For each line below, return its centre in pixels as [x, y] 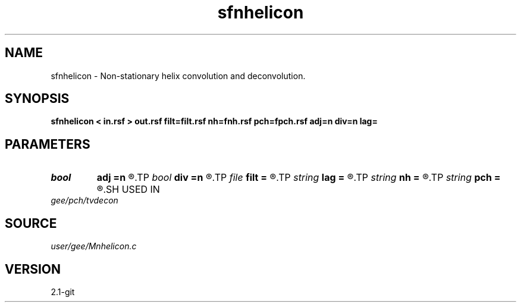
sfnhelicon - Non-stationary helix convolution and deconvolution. [178, 76]
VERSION [33, 269]
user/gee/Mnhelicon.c [94, 246]
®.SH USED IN [128, 189]
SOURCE [31, 223]
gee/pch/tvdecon [84, 201]
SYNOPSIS [37, 99]
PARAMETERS [48, 144]
